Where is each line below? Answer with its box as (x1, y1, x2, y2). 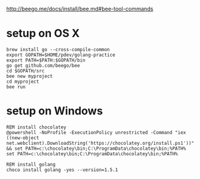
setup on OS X (6, 27, 80, 40)
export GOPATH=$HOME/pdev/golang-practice (6, 52, 116, 58)
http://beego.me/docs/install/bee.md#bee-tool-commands (6, 5, 154, 12)
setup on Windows (6, 104, 103, 118)
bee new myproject (6, 73, 53, 79)
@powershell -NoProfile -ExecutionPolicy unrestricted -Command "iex (6, 129, 187, 136)
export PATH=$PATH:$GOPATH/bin (6, 57, 86, 63)
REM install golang (6, 161, 56, 167)
